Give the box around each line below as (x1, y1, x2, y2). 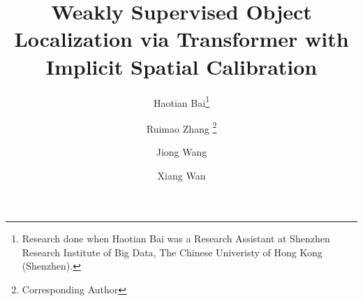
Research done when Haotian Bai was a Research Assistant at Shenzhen (22, 231, 330, 246)
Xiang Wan (157, 168, 206, 182)
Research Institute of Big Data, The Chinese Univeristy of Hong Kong (22, 244, 323, 259)
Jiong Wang (156, 145, 207, 159)
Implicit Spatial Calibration (45, 52, 318, 80)
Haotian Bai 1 (154, 93, 209, 110)
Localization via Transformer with (14, 24, 349, 53)
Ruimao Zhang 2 (146, 119, 217, 135)
